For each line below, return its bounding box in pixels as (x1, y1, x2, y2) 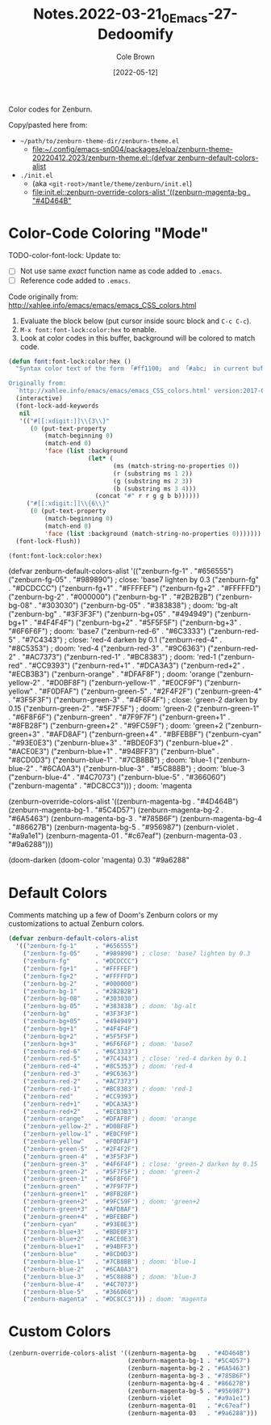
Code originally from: (8, 292, 79, 301)
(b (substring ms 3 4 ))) (112, 484, 197, 493)
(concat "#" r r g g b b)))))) (94, 492, 200, 500)
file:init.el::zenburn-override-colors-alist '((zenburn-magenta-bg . (31, 187, 251, 196)
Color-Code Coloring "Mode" (8, 224, 209, 242)
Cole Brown (115, 52, 156, 61)
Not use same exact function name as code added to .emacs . (19, 266, 223, 276)
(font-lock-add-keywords (15, 402, 99, 410)
